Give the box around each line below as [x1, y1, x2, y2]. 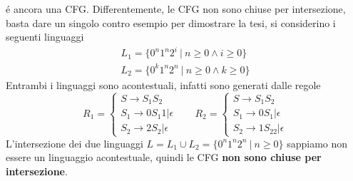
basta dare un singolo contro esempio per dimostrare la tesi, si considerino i [6, 15, 336, 30]
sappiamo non [287, 135, 348, 150]
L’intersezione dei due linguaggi [6, 135, 143, 150]
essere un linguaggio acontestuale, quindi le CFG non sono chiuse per [6, 150, 322, 165]
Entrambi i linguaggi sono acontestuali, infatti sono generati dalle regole [6, 77, 321, 92]
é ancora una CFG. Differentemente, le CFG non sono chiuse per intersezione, [6, 1, 346, 16]
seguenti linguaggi [6, 29, 84, 44]
